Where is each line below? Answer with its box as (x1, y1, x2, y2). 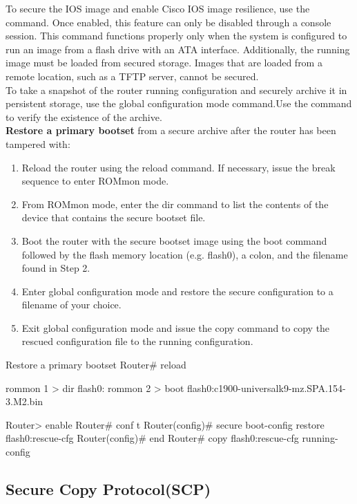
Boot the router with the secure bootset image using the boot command (21, 233, 327, 248)
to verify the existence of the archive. (6, 109, 162, 124)
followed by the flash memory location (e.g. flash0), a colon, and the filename (21, 247, 348, 261)
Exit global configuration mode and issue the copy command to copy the (21, 320, 330, 335)
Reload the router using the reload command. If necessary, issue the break (21, 160, 336, 174)
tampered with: (6, 136, 70, 151)
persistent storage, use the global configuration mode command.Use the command (6, 96, 352, 111)
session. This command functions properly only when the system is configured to (6, 28, 347, 43)
